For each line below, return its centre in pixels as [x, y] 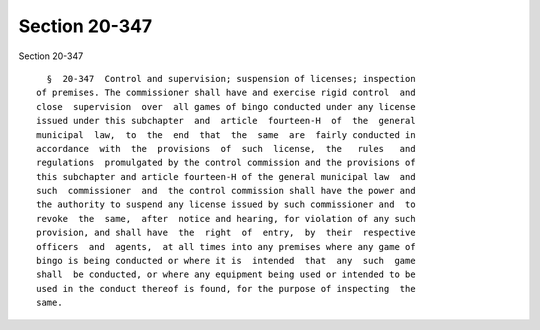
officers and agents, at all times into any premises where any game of [226, 246]
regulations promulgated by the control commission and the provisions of [226, 163]
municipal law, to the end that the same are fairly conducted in [226, 134]
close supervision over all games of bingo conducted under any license [226, 106]
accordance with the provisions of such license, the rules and [226, 148]
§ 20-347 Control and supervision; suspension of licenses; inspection [231, 78]
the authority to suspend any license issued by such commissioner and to [226, 204]
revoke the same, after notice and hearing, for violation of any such [226, 218]
